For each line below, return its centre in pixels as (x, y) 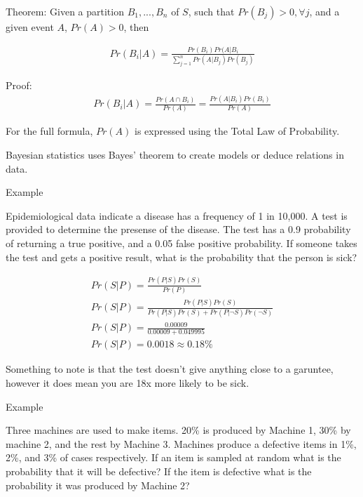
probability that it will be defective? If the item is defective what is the (159, 471)
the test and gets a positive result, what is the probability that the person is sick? (181, 257)
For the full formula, (49, 131)
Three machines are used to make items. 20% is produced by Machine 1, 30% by (178, 430)
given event (30, 27)
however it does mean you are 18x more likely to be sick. (128, 383)
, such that (211, 11)
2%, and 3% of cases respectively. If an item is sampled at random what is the (173, 457)
